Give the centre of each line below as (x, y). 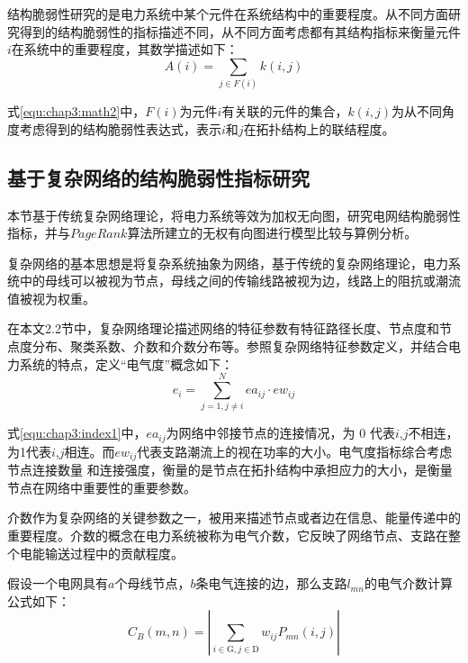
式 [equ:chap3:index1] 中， (77, 433)
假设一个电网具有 (58, 583)
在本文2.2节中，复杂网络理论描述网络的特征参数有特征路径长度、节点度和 (223, 328)
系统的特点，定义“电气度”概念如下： (126, 363)
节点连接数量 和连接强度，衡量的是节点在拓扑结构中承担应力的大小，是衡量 (230, 470)
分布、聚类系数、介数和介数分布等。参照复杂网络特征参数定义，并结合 (240, 346)
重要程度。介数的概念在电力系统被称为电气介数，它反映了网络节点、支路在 (228, 536)
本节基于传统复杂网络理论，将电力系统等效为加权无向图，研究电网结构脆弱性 (234, 215)
